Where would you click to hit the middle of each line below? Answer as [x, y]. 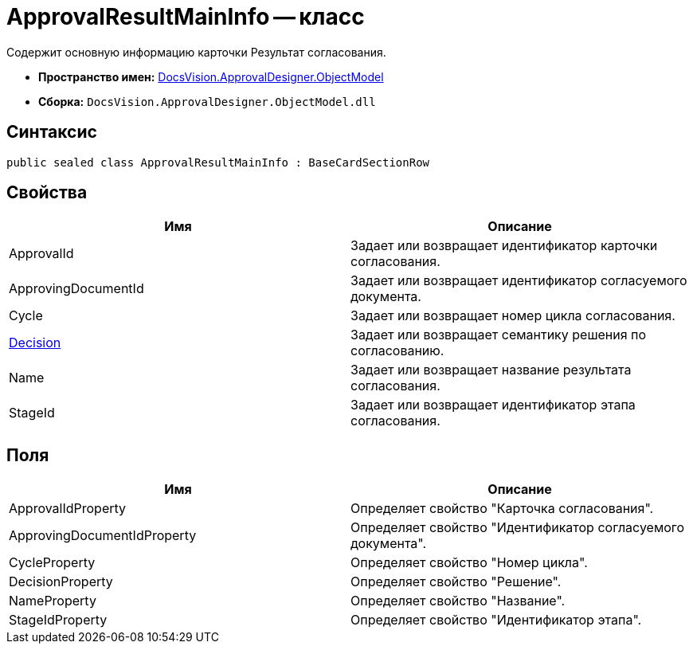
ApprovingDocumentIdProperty [103, 536]
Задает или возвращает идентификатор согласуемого [519, 281]
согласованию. [397, 351]
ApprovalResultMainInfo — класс [186, 17]
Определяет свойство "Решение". [456, 582]
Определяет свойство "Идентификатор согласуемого [518, 528]
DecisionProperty [61, 582]
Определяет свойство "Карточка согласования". [502, 509]
